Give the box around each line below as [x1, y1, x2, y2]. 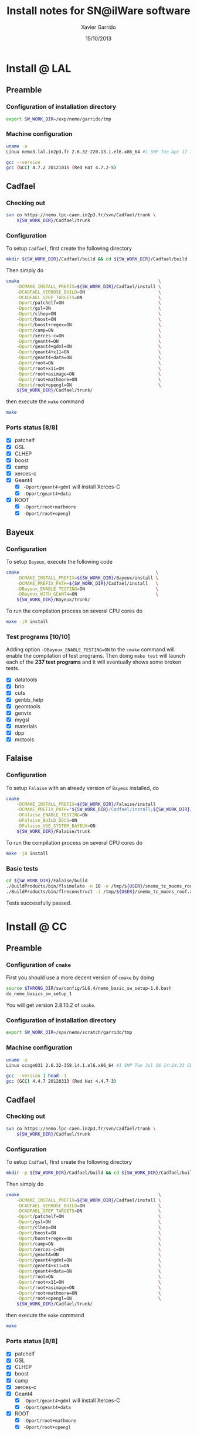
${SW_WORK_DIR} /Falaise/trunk [16, 828, 91, 834]
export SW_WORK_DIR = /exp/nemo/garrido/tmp [6, 116, 111, 122]
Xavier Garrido [81, 24, 116, 31]
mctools [14, 736, 35, 743]
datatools [14, 676, 38, 683]
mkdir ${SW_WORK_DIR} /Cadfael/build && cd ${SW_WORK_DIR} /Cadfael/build [6, 256, 188, 262]
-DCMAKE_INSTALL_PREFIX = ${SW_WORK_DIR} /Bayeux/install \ [16, 575, 159, 581]
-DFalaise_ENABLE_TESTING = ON [16, 812, 88, 818]
